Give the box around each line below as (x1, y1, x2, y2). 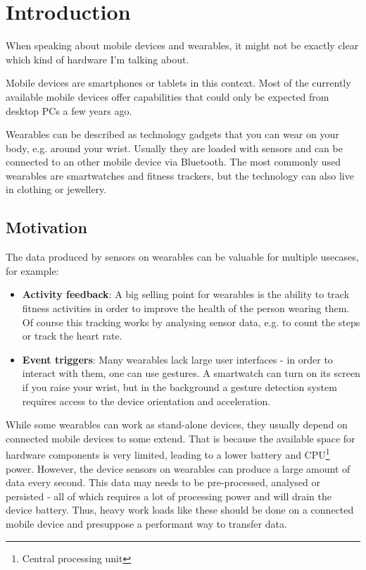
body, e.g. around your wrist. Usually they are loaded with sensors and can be (6, 140, 343, 155)
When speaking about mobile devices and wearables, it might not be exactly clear (6, 38, 359, 53)
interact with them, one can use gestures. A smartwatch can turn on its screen (22, 366, 360, 380)
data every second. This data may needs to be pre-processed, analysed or (6, 475, 321, 490)
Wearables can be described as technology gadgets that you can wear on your (6, 127, 339, 142)
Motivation (6, 216, 87, 238)
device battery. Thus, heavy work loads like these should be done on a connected (6, 502, 354, 517)
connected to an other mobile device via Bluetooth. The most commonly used (6, 154, 341, 169)
